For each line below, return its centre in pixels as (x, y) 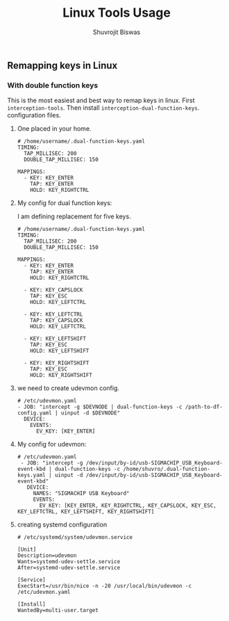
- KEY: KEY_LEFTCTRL (53, 314)
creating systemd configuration (62, 525)
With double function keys (53, 85)
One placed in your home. (54, 129)
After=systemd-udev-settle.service (69, 568)
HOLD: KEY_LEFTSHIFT (60, 351)
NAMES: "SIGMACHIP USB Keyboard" (81, 494)
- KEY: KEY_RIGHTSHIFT (57, 363)
